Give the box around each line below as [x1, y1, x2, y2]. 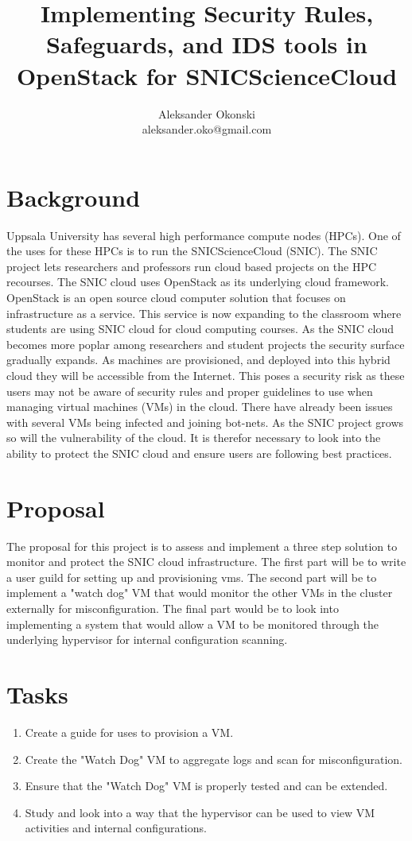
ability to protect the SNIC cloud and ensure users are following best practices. [6, 444, 392, 461]
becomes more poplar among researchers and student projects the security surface [6, 335, 405, 352]
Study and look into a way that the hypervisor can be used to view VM [25, 804, 375, 820]
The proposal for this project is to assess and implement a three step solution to [6, 537, 398, 554]
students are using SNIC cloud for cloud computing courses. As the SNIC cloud [6, 320, 395, 337]
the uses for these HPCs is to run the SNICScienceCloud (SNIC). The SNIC [6, 242, 378, 259]
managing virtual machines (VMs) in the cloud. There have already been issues [6, 398, 393, 415]
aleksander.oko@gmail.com [142, 121, 272, 138]
